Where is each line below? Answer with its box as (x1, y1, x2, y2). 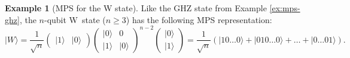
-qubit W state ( (44, 13, 106, 25)
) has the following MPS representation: (126, 13, 272, 25)
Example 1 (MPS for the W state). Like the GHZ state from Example (5, 2, 267, 14)
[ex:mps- (269, 2, 300, 14)
